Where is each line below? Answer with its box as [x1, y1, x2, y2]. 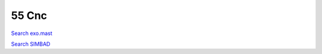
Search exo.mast [11, 30, 53, 37]
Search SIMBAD [11, 40, 51, 47]
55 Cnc [11, 9, 48, 22]
